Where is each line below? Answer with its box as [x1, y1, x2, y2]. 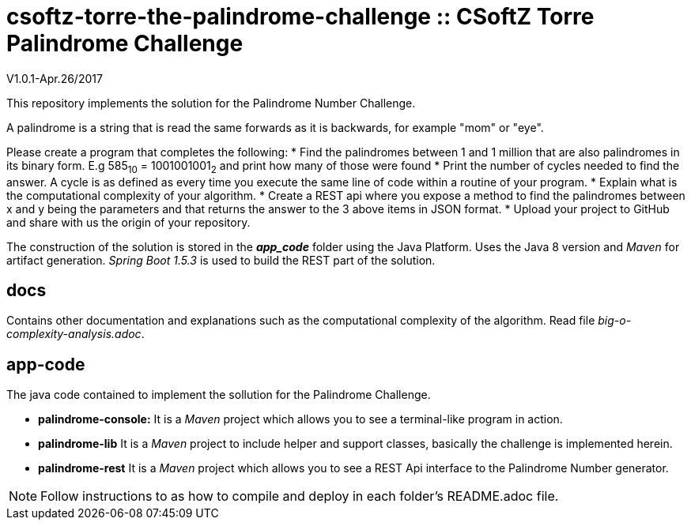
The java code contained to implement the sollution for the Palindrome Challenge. [6, 388, 431, 402]
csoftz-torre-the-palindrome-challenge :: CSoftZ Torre [6, 3, 595, 30]
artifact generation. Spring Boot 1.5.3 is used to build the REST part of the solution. [6, 253, 436, 267]
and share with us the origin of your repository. [6, 215, 251, 229]
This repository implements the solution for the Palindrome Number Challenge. [6, 96, 416, 110]
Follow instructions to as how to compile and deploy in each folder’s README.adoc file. [40, 488, 559, 505]
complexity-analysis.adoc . [6, 327, 145, 341]
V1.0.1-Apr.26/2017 [6, 71, 103, 85]
